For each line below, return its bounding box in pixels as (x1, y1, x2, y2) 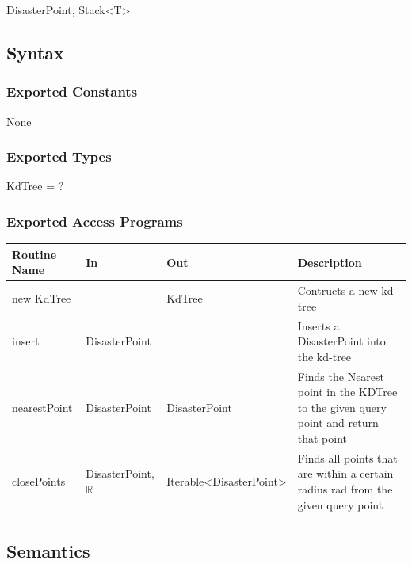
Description (297, 253, 362, 270)
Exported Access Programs (6, 211, 183, 231)
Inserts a (297, 317, 340, 333)
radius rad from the (297, 481, 393, 497)
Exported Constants (6, 82, 138, 101)
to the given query (297, 398, 387, 415)
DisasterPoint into (297, 333, 386, 349)
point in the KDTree (297, 383, 398, 400)
